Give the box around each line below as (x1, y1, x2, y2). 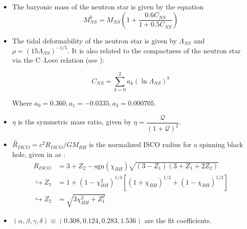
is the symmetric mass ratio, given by (18, 116, 131, 127)
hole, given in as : (12, 149, 66, 159)
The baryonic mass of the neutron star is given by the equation (12, 1, 204, 11)
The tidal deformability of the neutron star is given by (12, 35, 177, 45)
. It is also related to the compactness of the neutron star (67, 45, 241, 55)
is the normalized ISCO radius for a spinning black (89, 139, 243, 150)
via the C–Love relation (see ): (12, 55, 104, 65)
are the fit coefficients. (144, 215, 211, 226)
